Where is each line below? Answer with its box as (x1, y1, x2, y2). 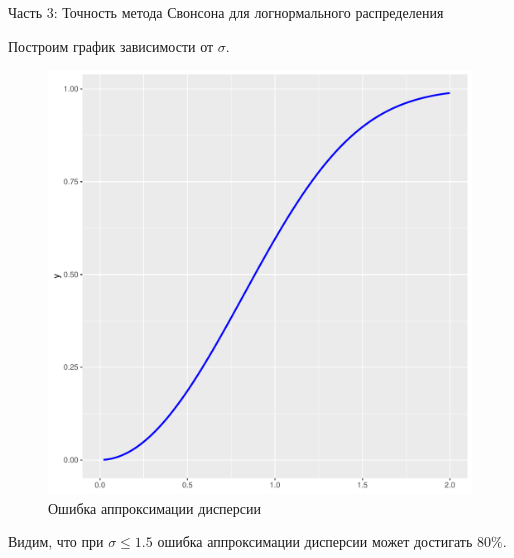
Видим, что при (8, 531, 104, 552)
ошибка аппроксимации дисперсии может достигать (157, 531, 473, 552)
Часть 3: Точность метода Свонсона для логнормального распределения (8, 2, 444, 22)
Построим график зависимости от (8, 35, 214, 56)
